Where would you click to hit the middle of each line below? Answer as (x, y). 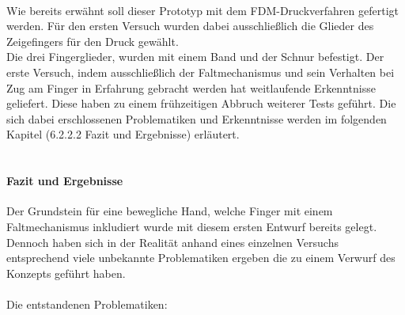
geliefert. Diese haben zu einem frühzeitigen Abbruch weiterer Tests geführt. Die (201, 103)
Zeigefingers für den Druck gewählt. (93, 41)
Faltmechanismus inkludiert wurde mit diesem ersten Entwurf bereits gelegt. (192, 226)
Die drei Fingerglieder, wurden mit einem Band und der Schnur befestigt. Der (195, 57)
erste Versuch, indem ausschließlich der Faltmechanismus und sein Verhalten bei (201, 72)
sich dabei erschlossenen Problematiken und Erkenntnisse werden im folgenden (197, 118)
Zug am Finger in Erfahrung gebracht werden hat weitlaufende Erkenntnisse (191, 87)
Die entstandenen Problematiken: (87, 304)
